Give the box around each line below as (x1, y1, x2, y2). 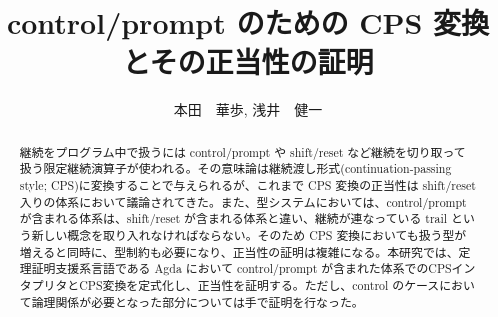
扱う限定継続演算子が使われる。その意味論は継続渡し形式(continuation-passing (19, 160, 452, 177)
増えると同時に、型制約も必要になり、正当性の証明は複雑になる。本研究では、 (19, 243, 459, 260)
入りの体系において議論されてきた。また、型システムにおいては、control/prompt (19, 193, 467, 210)
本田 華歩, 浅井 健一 (173, 99, 323, 120)
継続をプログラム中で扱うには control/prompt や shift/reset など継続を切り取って (19, 143, 466, 160)
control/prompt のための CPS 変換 (6, 2, 490, 43)
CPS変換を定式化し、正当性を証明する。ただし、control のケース (79, 276, 440, 293)
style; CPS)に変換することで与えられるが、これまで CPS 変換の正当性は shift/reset (19, 177, 476, 194)
